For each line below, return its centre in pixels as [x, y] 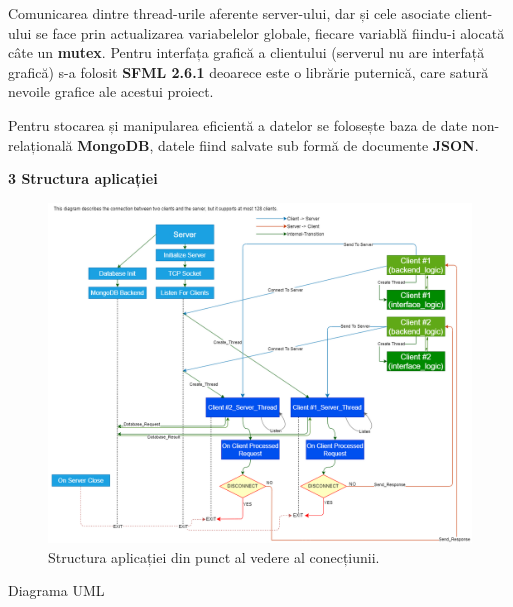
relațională [40, 144]
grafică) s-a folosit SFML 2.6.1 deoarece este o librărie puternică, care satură [248, 71]
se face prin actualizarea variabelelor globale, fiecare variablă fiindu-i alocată [270, 32]
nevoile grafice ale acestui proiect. [111, 91]
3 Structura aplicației [83, 178]
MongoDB [113, 144]
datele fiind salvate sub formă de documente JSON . [318, 144]
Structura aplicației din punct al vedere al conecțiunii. [214, 556]
